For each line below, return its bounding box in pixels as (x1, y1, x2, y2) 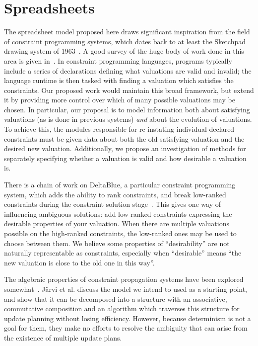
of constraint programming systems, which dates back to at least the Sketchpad (4, 36, 246, 46)
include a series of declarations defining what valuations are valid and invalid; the (4, 65, 252, 76)
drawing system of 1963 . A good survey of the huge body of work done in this (4, 46, 244, 56)
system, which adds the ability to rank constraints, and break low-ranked (4, 189, 226, 199)
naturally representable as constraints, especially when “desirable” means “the (4, 248, 242, 258)
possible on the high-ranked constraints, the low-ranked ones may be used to (4, 228, 237, 238)
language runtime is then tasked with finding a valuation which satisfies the (4, 75, 234, 86)
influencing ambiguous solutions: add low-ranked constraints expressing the (4, 208, 232, 219)
